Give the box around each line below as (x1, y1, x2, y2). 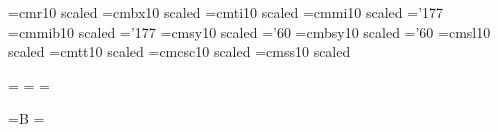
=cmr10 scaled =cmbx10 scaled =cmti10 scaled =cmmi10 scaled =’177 (8, 2, 444, 22)
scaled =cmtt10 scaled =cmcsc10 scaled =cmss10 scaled (8, 41, 351, 62)
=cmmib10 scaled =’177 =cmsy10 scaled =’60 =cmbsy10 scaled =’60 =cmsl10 (8, 21, 491, 42)
